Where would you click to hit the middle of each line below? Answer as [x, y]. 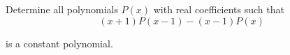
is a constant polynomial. [59, 43]
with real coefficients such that [219, 9]
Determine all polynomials [62, 9]
